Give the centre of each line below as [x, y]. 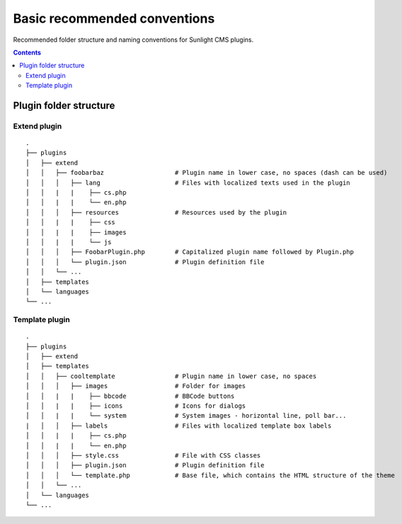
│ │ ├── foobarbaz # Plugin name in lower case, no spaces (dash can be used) [207, 173]
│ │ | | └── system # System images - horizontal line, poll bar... [186, 416]
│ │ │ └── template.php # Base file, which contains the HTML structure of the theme [211, 475]
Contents [27, 52]
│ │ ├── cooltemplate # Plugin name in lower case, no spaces [171, 376]
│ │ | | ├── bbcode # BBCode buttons [130, 396]
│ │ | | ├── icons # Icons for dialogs [136, 406]
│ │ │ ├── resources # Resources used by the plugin [156, 212]
